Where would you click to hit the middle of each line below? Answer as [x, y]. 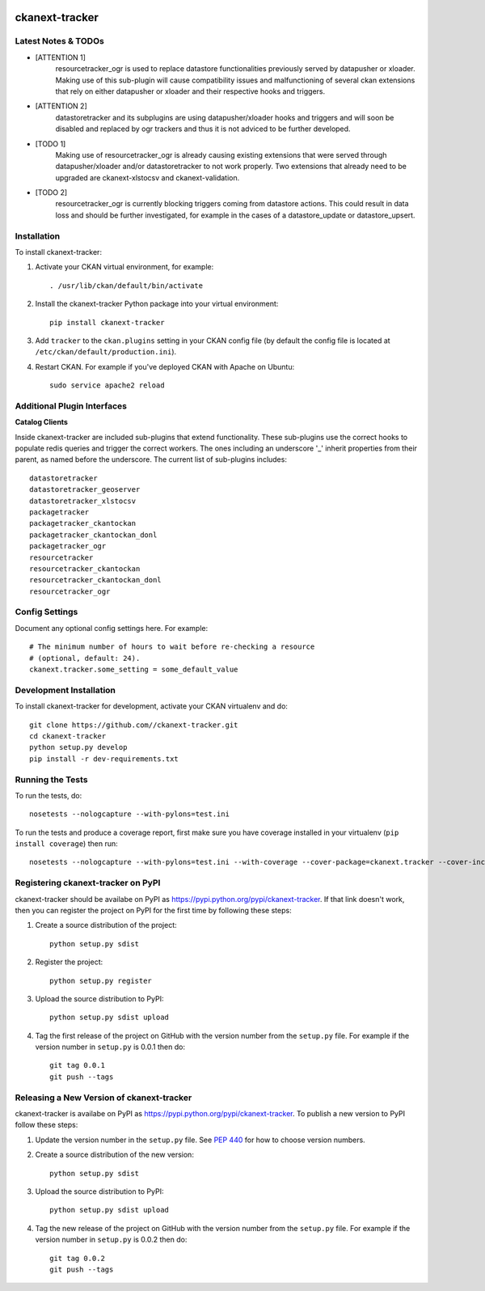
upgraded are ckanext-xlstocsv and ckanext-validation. [148, 177]
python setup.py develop [78, 747]
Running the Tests [51, 779]
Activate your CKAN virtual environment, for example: [124, 267]
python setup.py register [101, 980]
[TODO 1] [51, 144]
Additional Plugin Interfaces [71, 406]
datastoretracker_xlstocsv [83, 501]
